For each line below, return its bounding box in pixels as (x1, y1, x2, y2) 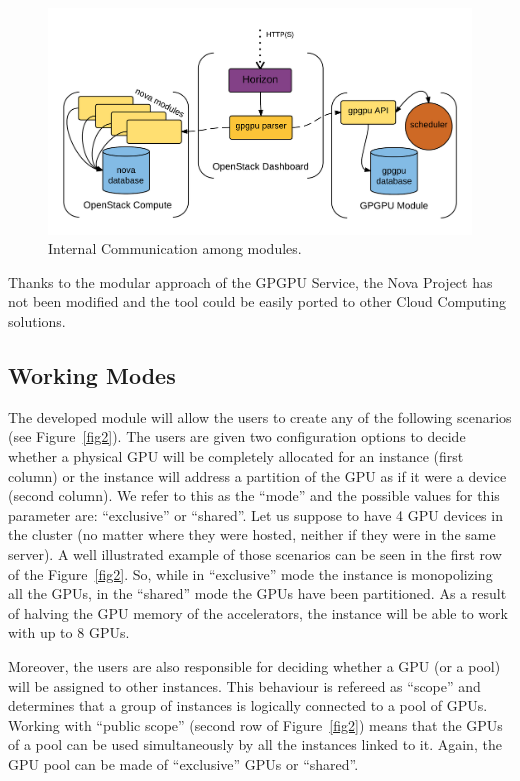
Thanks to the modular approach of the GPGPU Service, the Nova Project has (8, 271, 493, 292)
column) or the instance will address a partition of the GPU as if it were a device (8, 465, 507, 486)
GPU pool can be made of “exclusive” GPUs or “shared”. (8, 753, 359, 774)
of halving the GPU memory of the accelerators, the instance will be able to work (8, 602, 508, 623)
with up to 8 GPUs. (8, 622, 130, 643)
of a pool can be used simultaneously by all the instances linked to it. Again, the (8, 734, 502, 755)
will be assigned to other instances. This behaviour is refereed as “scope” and (8, 675, 481, 696)
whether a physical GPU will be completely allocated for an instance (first (8, 446, 464, 467)
